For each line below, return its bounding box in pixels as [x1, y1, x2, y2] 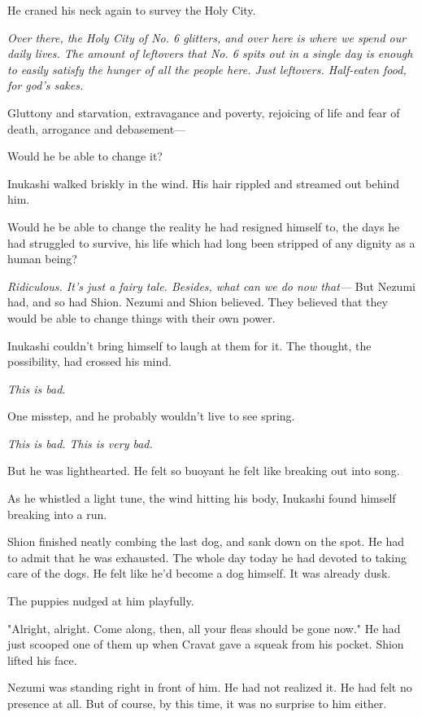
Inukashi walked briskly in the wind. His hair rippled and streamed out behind [7, 174, 399, 191]
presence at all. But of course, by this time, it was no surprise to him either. [7, 695, 387, 711]
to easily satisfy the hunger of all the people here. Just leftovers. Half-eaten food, [7, 60, 407, 77]
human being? [7, 250, 77, 267]
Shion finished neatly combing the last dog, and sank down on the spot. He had [7, 533, 405, 550]
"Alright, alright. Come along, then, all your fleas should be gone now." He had [7, 619, 401, 636]
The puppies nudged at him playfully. [7, 592, 194, 609]
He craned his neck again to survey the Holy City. [7, 2, 256, 18]
